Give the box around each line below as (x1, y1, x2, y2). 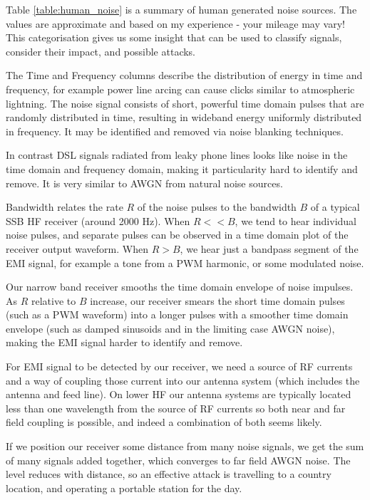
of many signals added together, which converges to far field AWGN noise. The (6, 452, 351, 467)
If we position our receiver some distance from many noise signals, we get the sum (6, 439, 364, 454)
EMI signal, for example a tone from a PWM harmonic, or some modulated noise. (6, 255, 364, 270)
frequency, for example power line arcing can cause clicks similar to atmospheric (6, 81, 355, 96)
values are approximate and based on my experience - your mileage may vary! (6, 16, 345, 31)
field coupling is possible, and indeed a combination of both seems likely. (6, 415, 322, 429)
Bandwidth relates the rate (6, 199, 123, 214)
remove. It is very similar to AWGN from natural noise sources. (6, 175, 283, 190)
